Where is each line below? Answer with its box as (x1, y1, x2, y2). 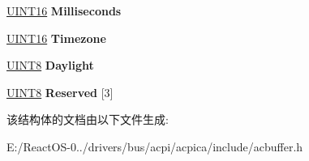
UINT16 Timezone (6, 29, 106, 46)
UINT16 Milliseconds (6, 2, 122, 19)
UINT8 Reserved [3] (6, 83, 114, 100)
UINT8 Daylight (6, 57, 94, 74)
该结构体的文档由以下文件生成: (6, 111, 169, 128)
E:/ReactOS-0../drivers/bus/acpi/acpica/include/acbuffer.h (6, 138, 303, 155)
